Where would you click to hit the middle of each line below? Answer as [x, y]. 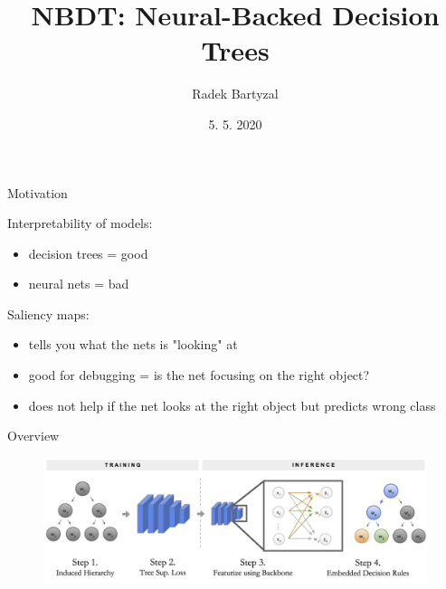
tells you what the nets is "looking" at [133, 344]
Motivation [38, 192]
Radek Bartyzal [235, 94]
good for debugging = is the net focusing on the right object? [199, 375]
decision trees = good [88, 253]
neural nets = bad [79, 284]
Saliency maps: [48, 313]
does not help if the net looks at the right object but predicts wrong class [232, 405]
